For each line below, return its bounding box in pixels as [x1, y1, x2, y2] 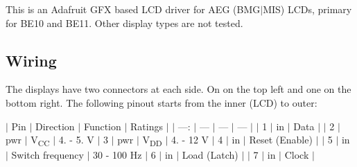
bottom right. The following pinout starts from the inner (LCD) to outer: [6, 95, 317, 109]
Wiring [6, 49, 57, 71]
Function [83, 118, 121, 133]
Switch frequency [11, 148, 84, 162]
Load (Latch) [182, 148, 238, 162]
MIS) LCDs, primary [263, 2, 352, 16]
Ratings [130, 118, 163, 133]
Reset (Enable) [249, 132, 313, 147]
